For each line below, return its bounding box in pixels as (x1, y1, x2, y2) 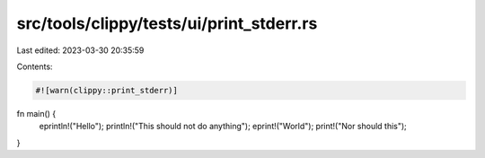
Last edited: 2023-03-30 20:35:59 (16, 45, 145, 56)
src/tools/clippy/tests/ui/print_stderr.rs (16, 13, 318, 33)
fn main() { (16, 108, 57, 118)
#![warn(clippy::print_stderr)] (35, 85, 179, 95)
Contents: (16, 61, 53, 72)
